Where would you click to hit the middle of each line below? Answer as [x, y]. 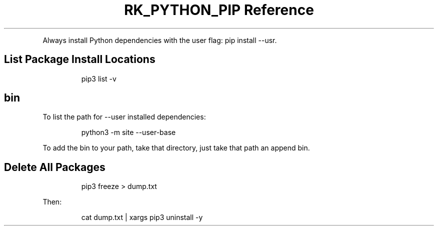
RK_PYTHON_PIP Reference [219, 10]
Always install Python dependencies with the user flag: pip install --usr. [160, 40]
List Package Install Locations [80, 59]
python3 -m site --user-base [128, 132]
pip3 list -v [99, 78]
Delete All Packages [55, 167]
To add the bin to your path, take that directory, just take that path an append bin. [176, 148]
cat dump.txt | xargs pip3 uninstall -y [142, 217]
